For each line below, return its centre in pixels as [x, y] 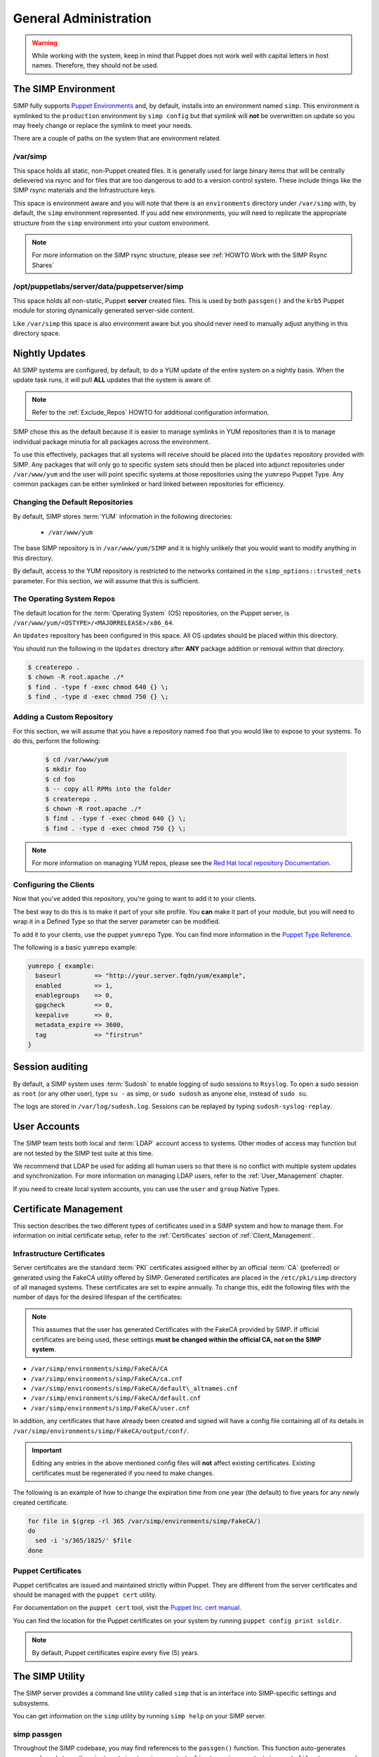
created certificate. [41, 1502]
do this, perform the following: [57, 741]
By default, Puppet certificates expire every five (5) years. [115, 1653]
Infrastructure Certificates [59, 1253]
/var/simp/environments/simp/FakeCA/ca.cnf [106, 1379]
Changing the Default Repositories [73, 503]
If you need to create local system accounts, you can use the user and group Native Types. [146, 1188]
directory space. [37, 333]
